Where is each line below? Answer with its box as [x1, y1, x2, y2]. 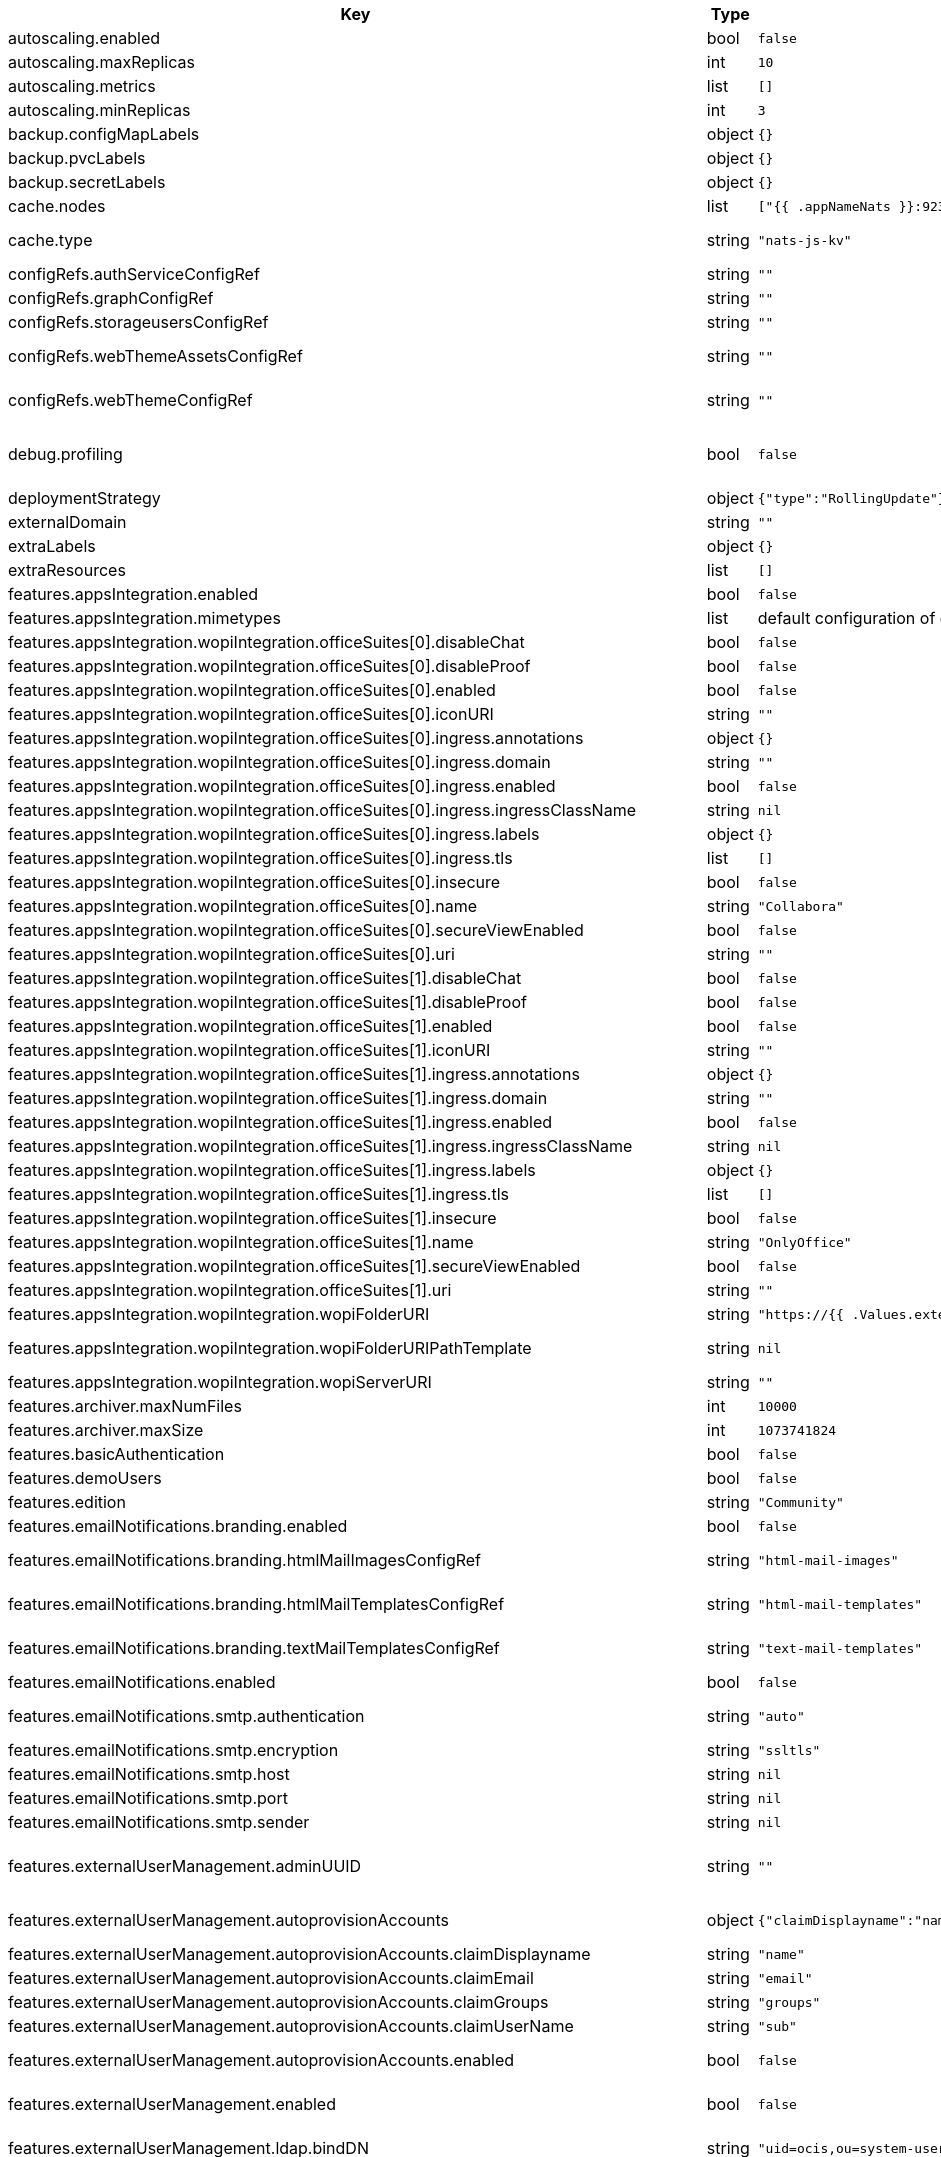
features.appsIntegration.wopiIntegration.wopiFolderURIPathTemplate [8, 1338, 532, 1358]
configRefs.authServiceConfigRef [8, 264, 260, 284]
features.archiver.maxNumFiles [8, 1396, 242, 1416]
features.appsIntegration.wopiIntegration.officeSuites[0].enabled [8, 680, 496, 700]
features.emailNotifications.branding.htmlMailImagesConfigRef [8, 1550, 481, 1570]
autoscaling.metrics [8, 76, 156, 96]
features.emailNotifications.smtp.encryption [8, 1740, 339, 1760]
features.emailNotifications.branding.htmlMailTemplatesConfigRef [8, 1594, 505, 1614]
